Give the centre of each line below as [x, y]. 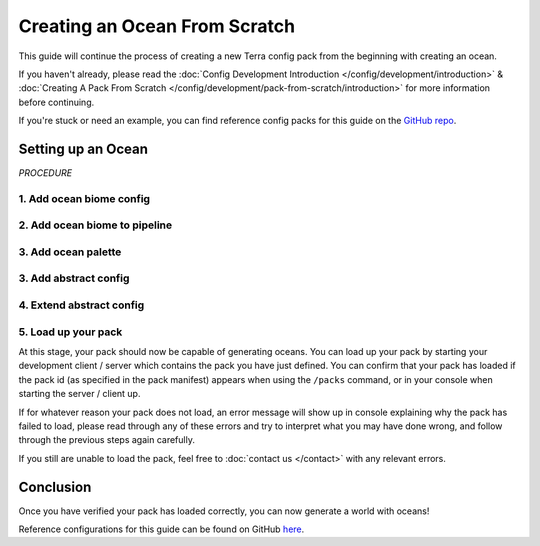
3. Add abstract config [74, 278]
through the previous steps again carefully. [106, 440]
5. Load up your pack [70, 332]
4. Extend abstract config [81, 305]
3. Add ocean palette [70, 252]
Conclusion [55, 486]
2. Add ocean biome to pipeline [95, 225]
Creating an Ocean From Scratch [156, 26]
